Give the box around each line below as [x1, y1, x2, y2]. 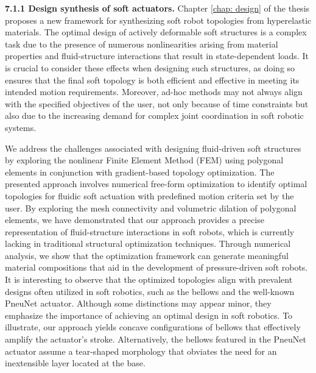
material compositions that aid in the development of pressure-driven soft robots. [5, 261, 308, 274]
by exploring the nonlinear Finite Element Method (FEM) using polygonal [5, 154, 284, 166]
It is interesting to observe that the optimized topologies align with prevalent [5, 273, 293, 286]
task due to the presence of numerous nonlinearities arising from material [5, 37, 278, 50]
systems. [5, 121, 37, 133]
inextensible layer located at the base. [5, 357, 146, 369]
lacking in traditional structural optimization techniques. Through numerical [5, 237, 291, 250]
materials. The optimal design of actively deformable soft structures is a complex [5, 26, 307, 38]
